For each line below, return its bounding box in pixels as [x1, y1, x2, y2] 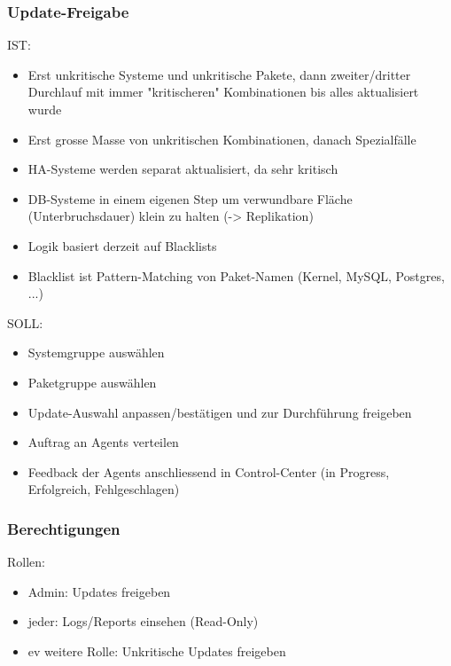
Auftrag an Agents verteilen [27, 433, 179, 451]
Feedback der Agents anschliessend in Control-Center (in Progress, [27, 462, 390, 481]
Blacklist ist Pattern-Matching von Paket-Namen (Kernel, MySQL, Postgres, [27, 266, 445, 285]
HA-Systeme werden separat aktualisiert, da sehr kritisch [27, 160, 338, 178]
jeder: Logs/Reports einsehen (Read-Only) [27, 612, 259, 631]
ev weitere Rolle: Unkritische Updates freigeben [27, 641, 286, 660]
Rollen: [7, 552, 45, 571]
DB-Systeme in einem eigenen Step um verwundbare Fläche [27, 189, 353, 208]
